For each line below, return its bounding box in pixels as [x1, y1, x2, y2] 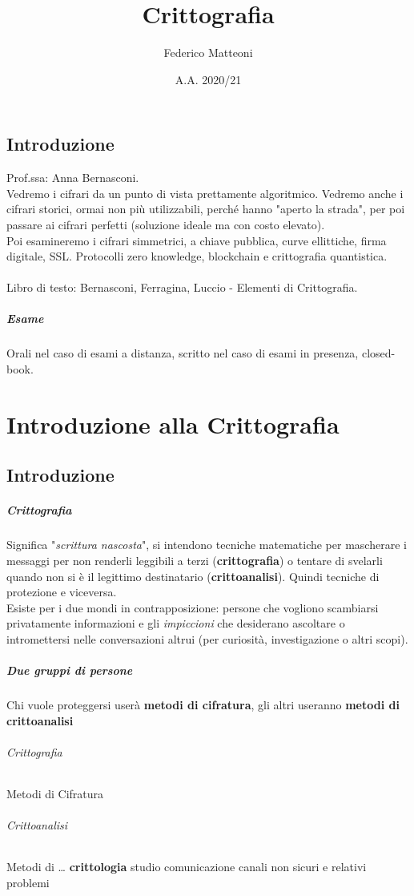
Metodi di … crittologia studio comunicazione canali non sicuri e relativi [6, 858, 367, 875]
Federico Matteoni [163, 44, 253, 61]
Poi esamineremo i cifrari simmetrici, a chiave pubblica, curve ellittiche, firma [6, 232, 387, 248]
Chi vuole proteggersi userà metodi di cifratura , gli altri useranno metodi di [6, 696, 400, 713]
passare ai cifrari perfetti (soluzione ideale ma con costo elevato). [6, 216, 325, 232]
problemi [6, 874, 50, 891]
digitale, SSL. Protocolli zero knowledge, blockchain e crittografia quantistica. [6, 248, 388, 264]
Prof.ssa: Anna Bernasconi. [6, 169, 139, 186]
